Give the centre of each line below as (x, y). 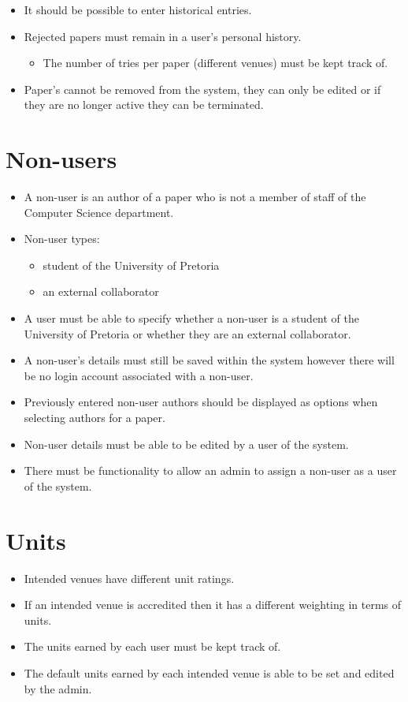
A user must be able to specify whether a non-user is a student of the (192, 318)
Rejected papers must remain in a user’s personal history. (163, 36)
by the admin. (58, 688)
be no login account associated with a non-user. (139, 375)
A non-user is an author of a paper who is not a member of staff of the (195, 197)
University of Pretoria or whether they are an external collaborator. (187, 333)
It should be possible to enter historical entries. (138, 9)
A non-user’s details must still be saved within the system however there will (209, 360)
